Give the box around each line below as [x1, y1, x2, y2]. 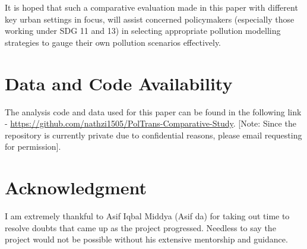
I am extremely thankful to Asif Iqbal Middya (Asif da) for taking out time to [5, 210, 290, 222]
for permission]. [5, 140, 61, 153]
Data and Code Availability [5, 71, 233, 95]
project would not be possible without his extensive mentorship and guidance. [5, 233, 288, 245]
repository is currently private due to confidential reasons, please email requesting [5, 128, 302, 141]
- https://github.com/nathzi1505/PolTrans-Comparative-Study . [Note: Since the [5, 117, 296, 130]
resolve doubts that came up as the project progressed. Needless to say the [5, 221, 276, 234]
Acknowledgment [5, 175, 147, 200]
